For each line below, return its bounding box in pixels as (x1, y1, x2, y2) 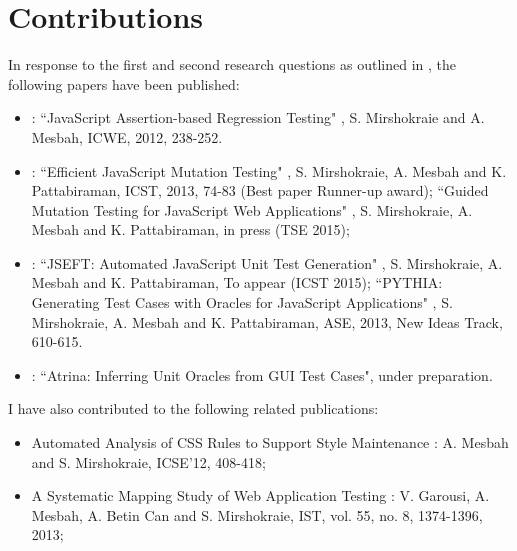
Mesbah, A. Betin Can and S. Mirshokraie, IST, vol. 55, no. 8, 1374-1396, (31, 504, 483, 525)
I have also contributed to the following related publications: (8, 398, 379, 419)
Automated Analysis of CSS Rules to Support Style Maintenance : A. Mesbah (31, 432, 509, 453)
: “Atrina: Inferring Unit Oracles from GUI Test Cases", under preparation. (31, 364, 493, 385)
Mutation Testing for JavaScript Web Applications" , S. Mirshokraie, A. (31, 199, 473, 220)
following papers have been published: (8, 73, 240, 94)
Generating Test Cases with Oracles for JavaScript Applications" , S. (31, 292, 453, 313)
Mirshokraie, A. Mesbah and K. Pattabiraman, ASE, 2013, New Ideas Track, (31, 311, 503, 332)
